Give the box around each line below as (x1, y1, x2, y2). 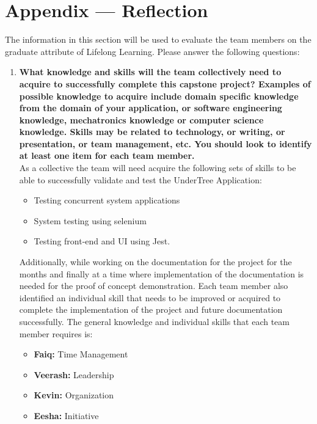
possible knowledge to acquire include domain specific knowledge (19, 89, 299, 102)
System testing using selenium (34, 214, 147, 227)
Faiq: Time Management (34, 348, 128, 360)
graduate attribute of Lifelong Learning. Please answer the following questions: (5, 45, 300, 57)
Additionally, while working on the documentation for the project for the (19, 255, 292, 268)
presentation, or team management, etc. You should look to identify (19, 137, 312, 150)
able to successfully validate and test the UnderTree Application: (19, 173, 262, 186)
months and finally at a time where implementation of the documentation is (19, 267, 304, 280)
